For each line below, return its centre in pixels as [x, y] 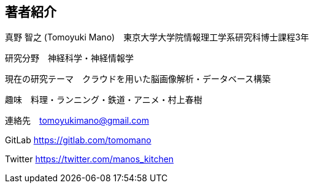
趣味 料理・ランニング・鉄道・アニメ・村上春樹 [104, 100]
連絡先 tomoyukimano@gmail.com [77, 121]
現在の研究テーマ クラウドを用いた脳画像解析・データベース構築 [138, 79]
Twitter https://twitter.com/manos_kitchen [90, 159]
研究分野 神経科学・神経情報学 [69, 58]
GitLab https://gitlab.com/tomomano [78, 140]
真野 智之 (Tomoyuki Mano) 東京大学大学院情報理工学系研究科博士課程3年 [157, 37]
